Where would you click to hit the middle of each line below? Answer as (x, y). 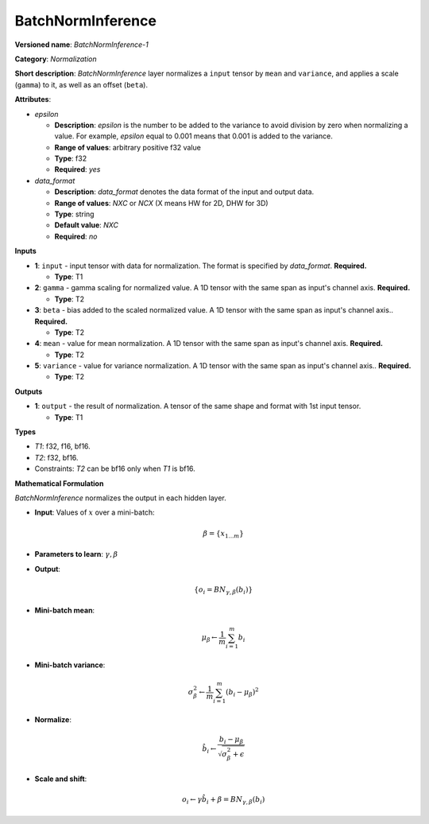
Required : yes (77, 169)
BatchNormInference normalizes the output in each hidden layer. (120, 498)
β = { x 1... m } (223, 534)
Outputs (29, 391)
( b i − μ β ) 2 (242, 693)
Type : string (74, 214)
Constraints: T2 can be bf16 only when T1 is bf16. (115, 468)
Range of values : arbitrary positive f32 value (128, 147)
